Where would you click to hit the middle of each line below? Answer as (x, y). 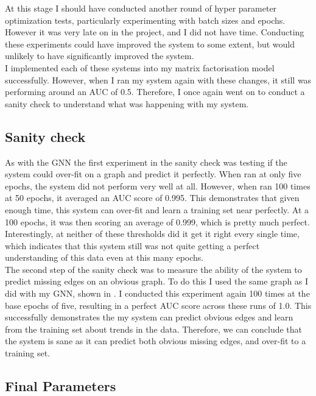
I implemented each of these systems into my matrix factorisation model (140, 67)
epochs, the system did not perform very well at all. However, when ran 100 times (158, 186)
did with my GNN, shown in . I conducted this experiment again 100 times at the (157, 293)
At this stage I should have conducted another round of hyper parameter (141, 8)
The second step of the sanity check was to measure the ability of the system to (153, 269)
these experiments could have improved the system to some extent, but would (150, 44)
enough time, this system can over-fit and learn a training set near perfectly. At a (157, 209)
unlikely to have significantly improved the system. (100, 56)
